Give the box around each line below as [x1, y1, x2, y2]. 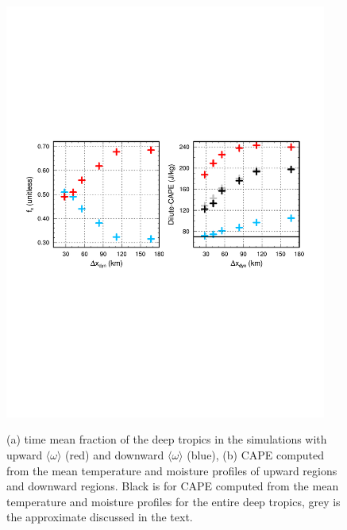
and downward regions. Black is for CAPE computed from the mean [6, 478, 339, 494]
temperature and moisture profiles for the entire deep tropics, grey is [6, 493, 341, 509]
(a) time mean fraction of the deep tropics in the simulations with [6, 431, 327, 447]
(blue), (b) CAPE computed [187, 447, 324, 463]
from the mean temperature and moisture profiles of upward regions [6, 462, 337, 478]
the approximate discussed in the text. [6, 509, 193, 525]
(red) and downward [65, 447, 164, 463]
